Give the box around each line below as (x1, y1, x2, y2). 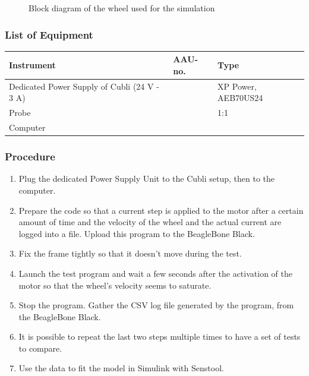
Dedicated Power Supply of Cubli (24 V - (9, 80, 159, 92)
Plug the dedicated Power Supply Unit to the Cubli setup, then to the (18, 172, 275, 185)
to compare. (18, 342, 62, 354)
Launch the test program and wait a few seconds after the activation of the (18, 267, 292, 279)
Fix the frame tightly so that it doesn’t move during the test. (18, 247, 242, 260)
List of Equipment (5, 27, 93, 42)
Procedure (5, 149, 55, 164)
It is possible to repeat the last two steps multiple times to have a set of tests (18, 330, 301, 343)
